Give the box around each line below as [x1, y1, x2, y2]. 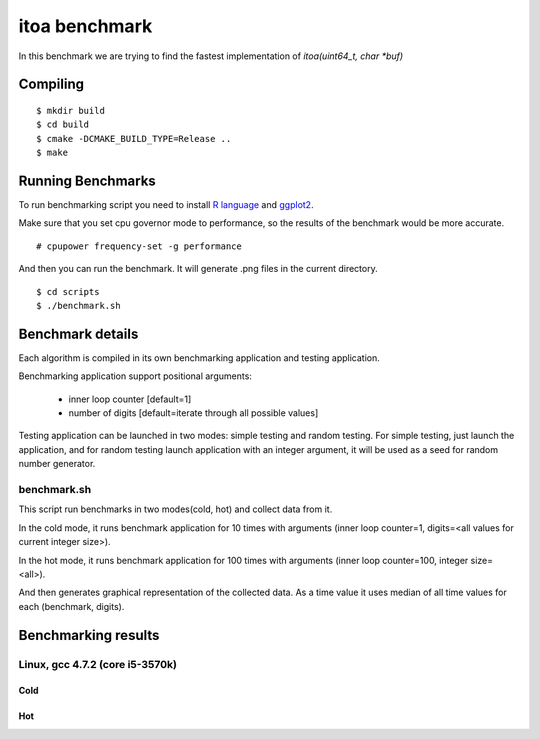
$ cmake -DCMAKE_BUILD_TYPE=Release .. [36, 133, 232, 144]
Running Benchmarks [18, 172, 157, 189]
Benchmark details [18, 325, 139, 342]
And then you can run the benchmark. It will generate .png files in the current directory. [18, 263, 379, 275]
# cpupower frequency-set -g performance [36, 240, 242, 252]
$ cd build [36, 119, 90, 130]
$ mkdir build [36, 105, 105, 116]
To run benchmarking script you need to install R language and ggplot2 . [18, 199, 314, 211]
